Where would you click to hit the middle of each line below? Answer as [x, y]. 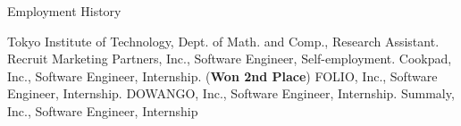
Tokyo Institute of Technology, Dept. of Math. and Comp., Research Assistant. [223, 41]
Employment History [64, 11]
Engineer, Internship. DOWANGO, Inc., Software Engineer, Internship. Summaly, [231, 93]
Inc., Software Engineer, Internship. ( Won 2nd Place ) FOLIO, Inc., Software [222, 76]
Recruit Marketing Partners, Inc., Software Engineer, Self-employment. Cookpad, [230, 59]
